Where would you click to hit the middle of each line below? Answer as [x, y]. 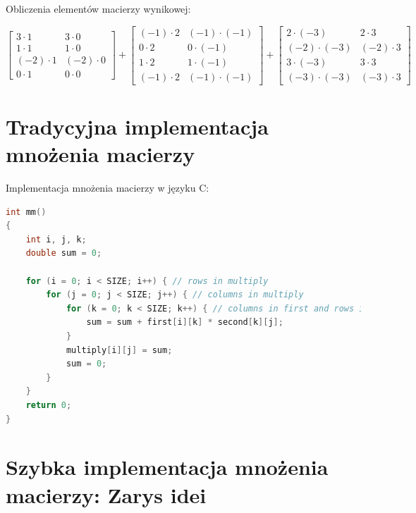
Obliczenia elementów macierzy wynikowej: [98, 8]
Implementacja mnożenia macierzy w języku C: [108, 188]
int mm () [26, 212]
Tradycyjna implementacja [137, 126]
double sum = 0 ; [64, 253]
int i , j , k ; [56, 239]
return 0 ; [49, 405]
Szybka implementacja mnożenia [167, 467]
